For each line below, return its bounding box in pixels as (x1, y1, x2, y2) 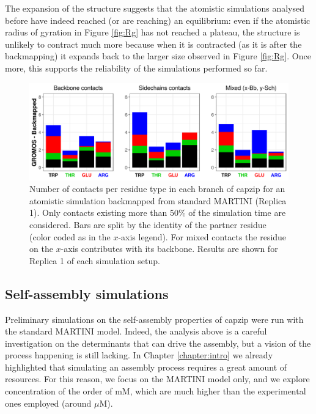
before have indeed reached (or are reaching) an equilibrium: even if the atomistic (5, 13, 310, 26)
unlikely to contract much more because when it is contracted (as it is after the (5, 37, 302, 50)
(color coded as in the (29, 230, 111, 243)
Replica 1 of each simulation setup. (29, 254, 160, 267)
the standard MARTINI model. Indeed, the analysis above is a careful (5, 325, 267, 338)
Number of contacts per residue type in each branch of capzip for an (29, 182, 285, 195)
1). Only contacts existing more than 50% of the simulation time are (29, 206, 286, 219)
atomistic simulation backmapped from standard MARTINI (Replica (29, 194, 287, 207)
